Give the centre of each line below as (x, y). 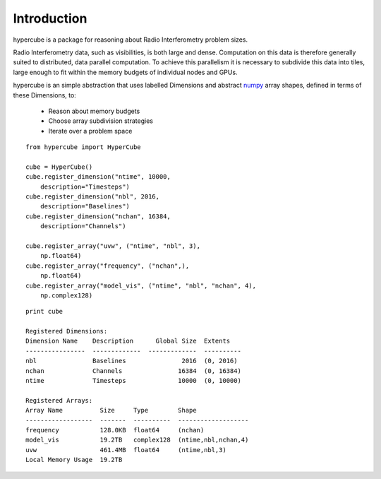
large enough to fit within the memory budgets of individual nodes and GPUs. (125, 72)
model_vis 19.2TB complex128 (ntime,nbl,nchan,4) (137, 440)
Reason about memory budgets (94, 111)
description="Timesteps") (85, 187)
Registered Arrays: (59, 400)
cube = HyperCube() (59, 167)
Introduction (50, 18)
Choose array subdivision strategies (101, 121)
